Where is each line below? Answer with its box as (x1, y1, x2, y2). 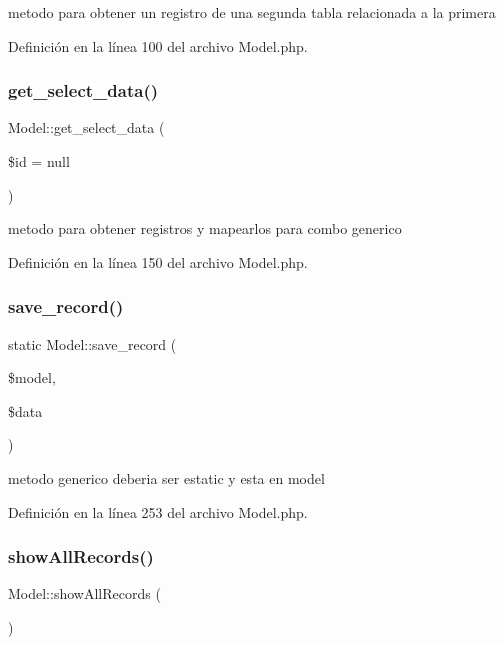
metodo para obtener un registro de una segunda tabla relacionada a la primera (8, 2, 496, 22)
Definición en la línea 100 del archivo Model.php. (8, 35, 308, 56)
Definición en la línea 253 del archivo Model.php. (8, 501, 308, 522)
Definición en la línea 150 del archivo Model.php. (8, 251, 308, 272)
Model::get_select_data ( (8, 117, 165, 138)
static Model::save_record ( (8, 333, 177, 354)
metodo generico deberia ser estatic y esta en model (8, 467, 325, 488)
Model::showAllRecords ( (8, 583, 161, 604)
